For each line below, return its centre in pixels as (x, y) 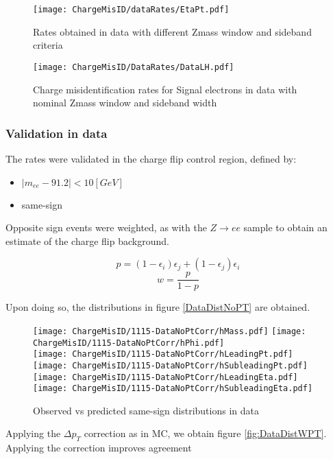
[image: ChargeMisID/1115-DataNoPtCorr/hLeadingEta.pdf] (165, 377)
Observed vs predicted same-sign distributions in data (146, 410)
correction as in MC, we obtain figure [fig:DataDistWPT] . (205, 433)
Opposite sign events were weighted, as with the (106, 227)
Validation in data (57, 133)
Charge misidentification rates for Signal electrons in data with (165, 89)
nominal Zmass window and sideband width (125, 103)
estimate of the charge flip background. (87, 240)
